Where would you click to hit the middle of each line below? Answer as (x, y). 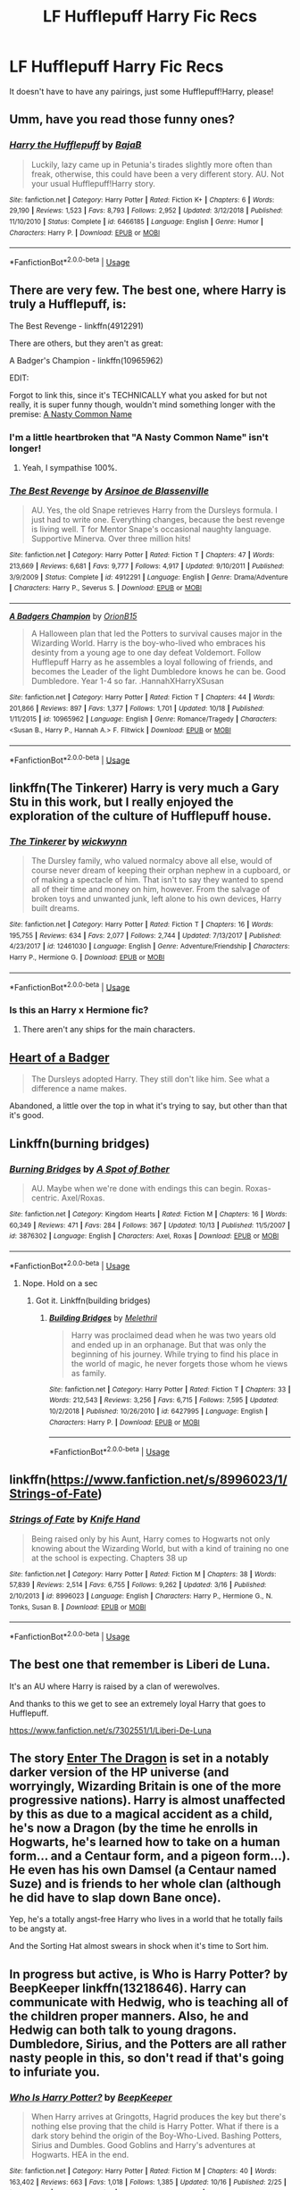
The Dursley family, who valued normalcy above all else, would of (152, 860)
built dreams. (55, 907)
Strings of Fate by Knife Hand (75, 1519)
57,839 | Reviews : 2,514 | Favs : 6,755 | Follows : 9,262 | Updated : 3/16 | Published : (138, 1585)
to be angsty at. (38, 1929)
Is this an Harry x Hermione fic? (79, 1010)
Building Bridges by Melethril (103, 1317)
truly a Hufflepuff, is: (68, 304)
